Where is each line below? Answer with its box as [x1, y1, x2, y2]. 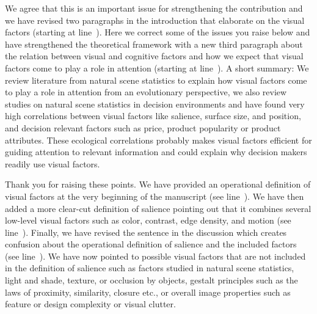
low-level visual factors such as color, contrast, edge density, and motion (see [5, 214, 291, 227]
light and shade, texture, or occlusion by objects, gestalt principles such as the [5, 274, 298, 287]
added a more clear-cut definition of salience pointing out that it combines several [5, 202, 312, 214]
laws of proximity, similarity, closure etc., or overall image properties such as [5, 285, 291, 298]
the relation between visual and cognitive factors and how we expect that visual [5, 49, 304, 62]
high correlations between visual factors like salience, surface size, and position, [5, 109, 301, 122]
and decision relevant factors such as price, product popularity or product [5, 121, 281, 134]
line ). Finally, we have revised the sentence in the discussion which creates [5, 225, 287, 238]
